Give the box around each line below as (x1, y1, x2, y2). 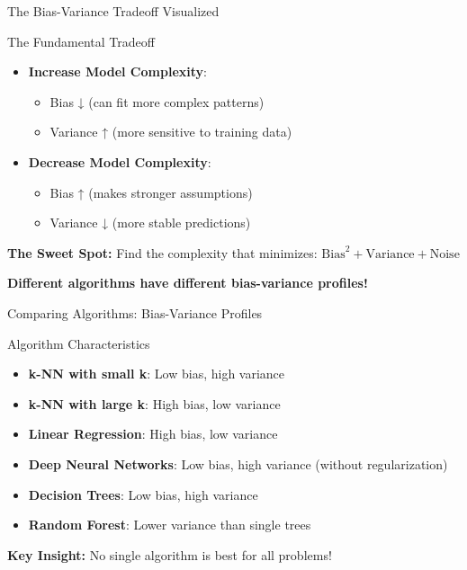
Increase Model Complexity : (28, 62, 207, 81)
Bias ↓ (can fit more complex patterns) (49, 92, 265, 111)
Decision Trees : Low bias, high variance (28, 485, 258, 503)
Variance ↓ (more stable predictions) (49, 213, 251, 232)
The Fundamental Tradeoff (7, 31, 155, 50)
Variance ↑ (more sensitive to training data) (49, 122, 292, 141)
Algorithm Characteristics (7, 334, 150, 352)
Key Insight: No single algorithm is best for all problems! (7, 545, 332, 564)
